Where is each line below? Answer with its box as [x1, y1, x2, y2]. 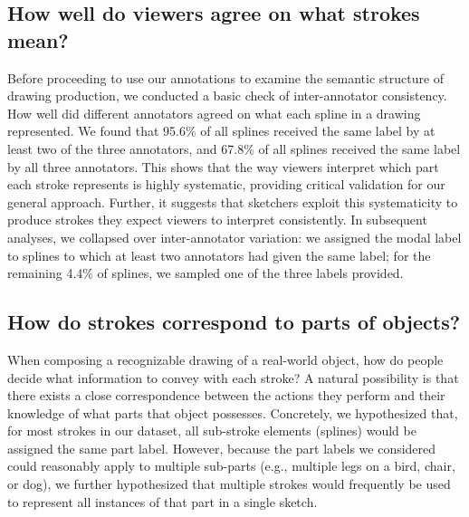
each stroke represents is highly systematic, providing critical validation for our [7, 175, 445, 194]
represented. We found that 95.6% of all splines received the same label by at [7, 121, 435, 140]
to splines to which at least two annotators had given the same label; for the [7, 245, 431, 264]
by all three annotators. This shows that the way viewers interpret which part [7, 157, 439, 176]
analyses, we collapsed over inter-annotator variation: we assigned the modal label [7, 227, 462, 246]
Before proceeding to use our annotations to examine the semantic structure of [7, 68, 445, 87]
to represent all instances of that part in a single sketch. [7, 492, 318, 511]
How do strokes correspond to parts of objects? [7, 308, 461, 336]
